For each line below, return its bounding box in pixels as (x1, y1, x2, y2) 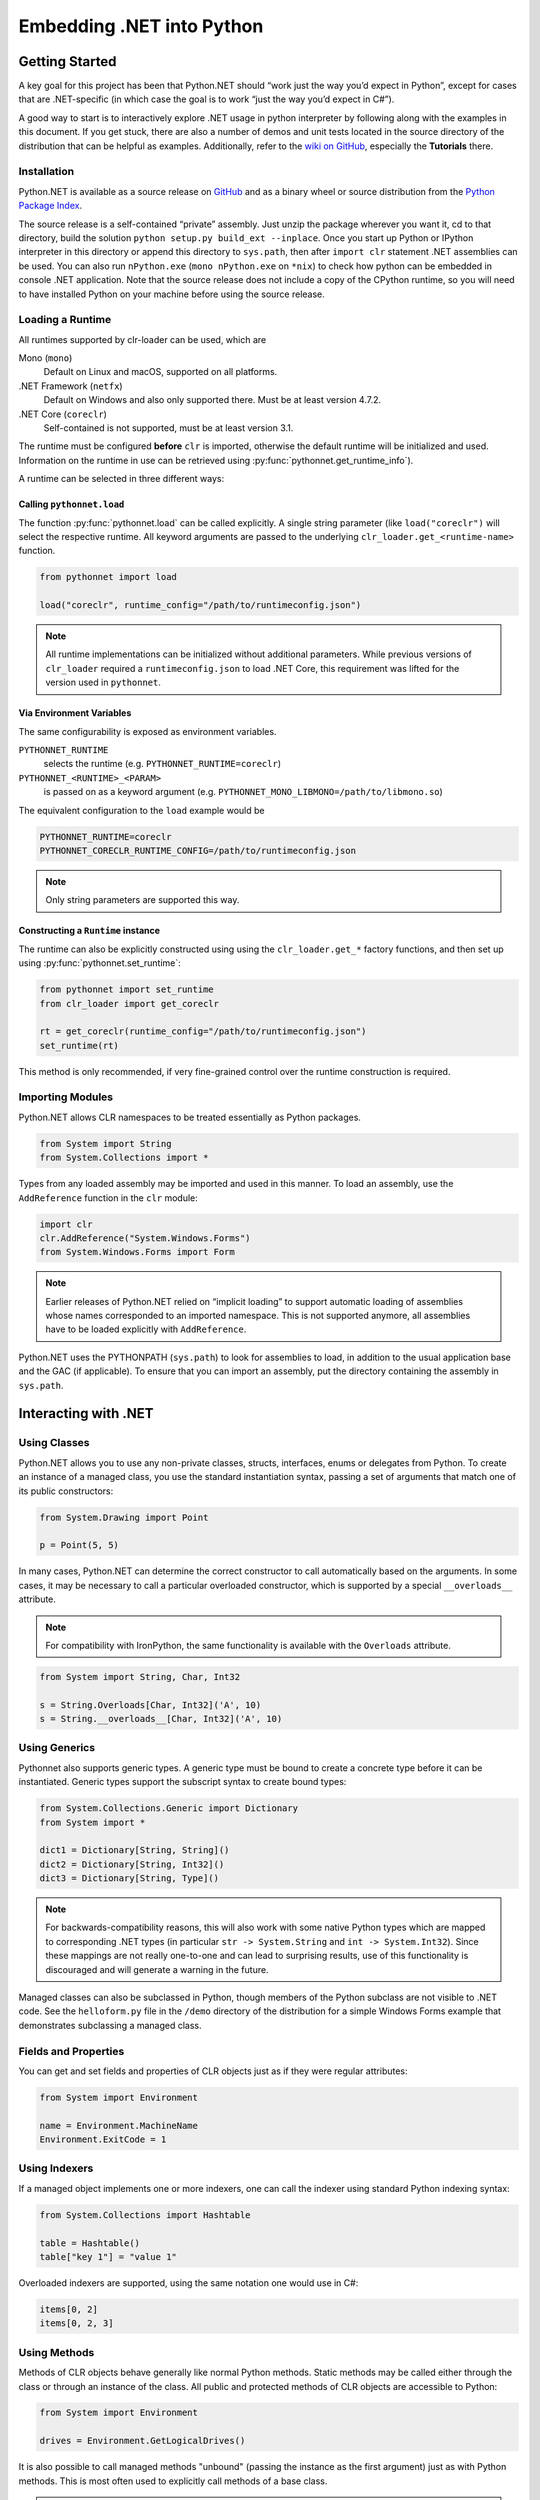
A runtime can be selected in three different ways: (18, 473, 225, 485)
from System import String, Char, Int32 (39, 1671, 240, 1682)
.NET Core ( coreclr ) (18, 408, 107, 420)
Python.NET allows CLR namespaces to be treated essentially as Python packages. (18, 1111, 362, 1123)
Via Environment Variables (18, 707, 132, 719)
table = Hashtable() (39, 2237, 140, 2249)
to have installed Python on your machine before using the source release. (18, 288, 325, 300)
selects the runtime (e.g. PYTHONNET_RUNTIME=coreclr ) (43, 758, 282, 770)
